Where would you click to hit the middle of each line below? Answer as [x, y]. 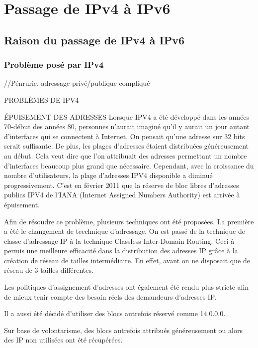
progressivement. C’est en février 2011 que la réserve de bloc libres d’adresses [122, 185]
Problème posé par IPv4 [54, 65]
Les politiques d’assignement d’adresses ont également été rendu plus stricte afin [127, 287]
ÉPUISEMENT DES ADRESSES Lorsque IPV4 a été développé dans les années [127, 116]
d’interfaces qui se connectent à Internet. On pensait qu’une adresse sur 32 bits [125, 136]
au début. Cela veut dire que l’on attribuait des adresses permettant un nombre [126, 155]
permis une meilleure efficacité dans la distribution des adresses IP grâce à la [121, 251]
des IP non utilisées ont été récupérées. [63, 340]
